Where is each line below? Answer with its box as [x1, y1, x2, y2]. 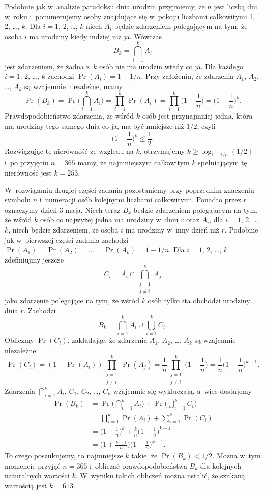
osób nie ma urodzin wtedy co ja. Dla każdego [99, 61, 243, 71]
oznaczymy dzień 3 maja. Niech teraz [5, 204, 121, 215]
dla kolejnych [200, 460, 241, 471]
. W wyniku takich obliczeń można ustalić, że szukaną [75, 470, 245, 481]
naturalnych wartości [5, 470, 70, 481]
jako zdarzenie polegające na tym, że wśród [5, 295, 139, 305]
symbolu [5, 194, 31, 205]
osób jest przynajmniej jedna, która [142, 110, 253, 121]
